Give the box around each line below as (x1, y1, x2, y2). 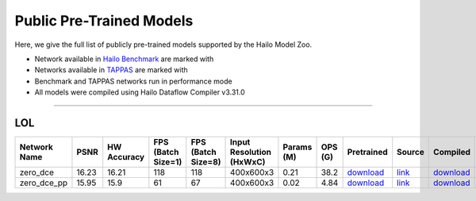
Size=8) (190, 157, 221, 168)
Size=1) (153, 157, 182, 168)
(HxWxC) (230, 157, 266, 168)
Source (397, 147, 424, 158)
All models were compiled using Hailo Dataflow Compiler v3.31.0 (34, 87, 245, 97)
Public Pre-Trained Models (14, 12, 194, 29)
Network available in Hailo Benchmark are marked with (34, 54, 214, 64)
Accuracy (107, 152, 145, 163)
